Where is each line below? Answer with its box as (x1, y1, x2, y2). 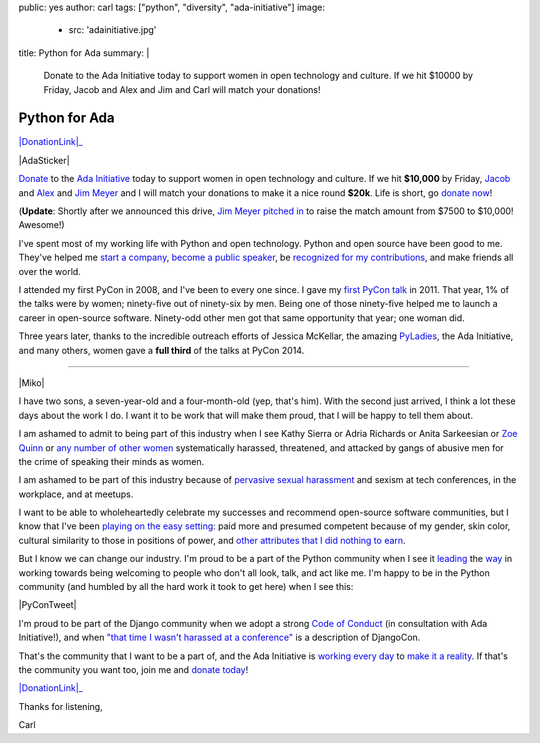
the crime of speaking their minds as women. (18, 455, 205, 467)
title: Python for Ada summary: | (18, 46, 150, 59)
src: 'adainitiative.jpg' (68, 24, 157, 36)
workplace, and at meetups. (18, 488, 134, 500)
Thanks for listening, (18, 700, 104, 712)
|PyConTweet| (18, 599, 77, 611)
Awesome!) (18, 219, 65, 231)
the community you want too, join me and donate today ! (18, 663, 249, 675)
